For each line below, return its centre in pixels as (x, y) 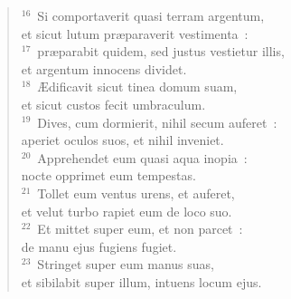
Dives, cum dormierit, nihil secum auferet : (157, 122)
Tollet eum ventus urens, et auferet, (136, 193)
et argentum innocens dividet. (104, 68)
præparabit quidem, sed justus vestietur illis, (161, 51)
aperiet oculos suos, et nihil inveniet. (122, 140)
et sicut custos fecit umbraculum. (113, 104)
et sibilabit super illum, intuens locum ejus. (141, 281)
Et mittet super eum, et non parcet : (140, 229)
